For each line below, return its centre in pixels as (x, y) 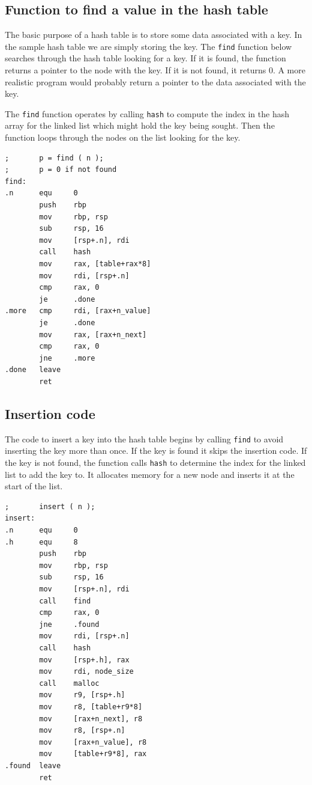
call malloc (69, 683)
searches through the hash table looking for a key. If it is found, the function (145, 58)
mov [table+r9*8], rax (93, 754)
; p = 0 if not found (61, 170)
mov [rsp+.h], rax (84, 660)
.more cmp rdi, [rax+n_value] (78, 311)
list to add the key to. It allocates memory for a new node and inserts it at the (150, 474)
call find (65, 601)
